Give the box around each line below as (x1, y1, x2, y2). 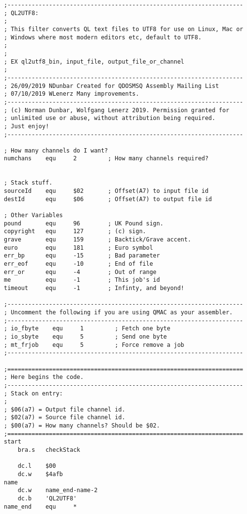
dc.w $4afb (17, 471, 63, 478)
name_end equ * (4, 503, 77, 510)
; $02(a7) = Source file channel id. (4, 414, 125, 421)
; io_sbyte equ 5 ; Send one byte (4, 333, 167, 340)
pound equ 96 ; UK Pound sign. (4, 220, 164, 227)
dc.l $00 (17, 463, 56, 470)
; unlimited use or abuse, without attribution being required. (4, 115, 216, 122)
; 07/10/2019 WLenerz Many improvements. (4, 90, 139, 98)
